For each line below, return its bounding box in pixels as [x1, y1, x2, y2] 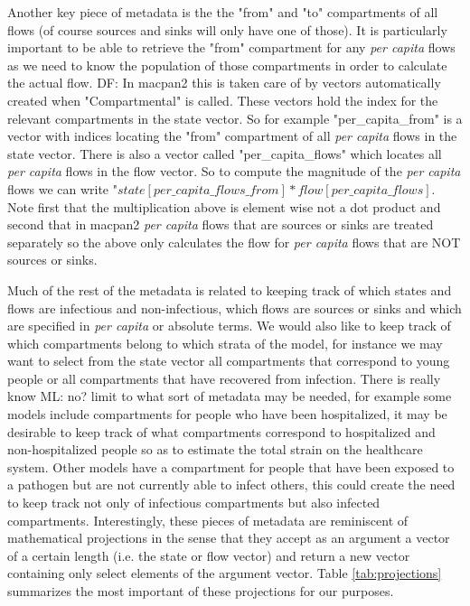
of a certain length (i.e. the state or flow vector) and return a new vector [7, 545, 410, 564]
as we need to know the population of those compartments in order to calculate [7, 55, 447, 74]
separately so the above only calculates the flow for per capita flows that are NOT [7, 232, 461, 251]
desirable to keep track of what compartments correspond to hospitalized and [7, 422, 436, 441]
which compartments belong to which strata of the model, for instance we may [7, 333, 443, 352]
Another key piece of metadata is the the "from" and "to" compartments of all [7, 3, 438, 21]
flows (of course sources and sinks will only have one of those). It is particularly [7, 20, 447, 39]
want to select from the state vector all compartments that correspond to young [7, 351, 450, 370]
